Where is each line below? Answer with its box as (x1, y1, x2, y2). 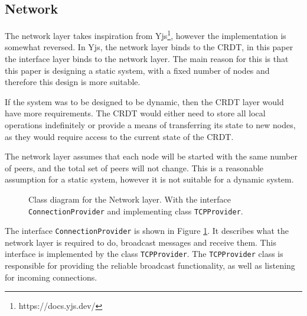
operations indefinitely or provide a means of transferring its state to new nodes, (5, 119, 296, 131)
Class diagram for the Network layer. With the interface (28, 193, 231, 205)
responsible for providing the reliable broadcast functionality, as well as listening (5, 259, 295, 272)
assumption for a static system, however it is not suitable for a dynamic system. (5, 173, 294, 185)
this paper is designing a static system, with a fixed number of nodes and (5, 64, 270, 76)
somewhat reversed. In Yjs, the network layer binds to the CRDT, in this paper (5, 41, 293, 53)
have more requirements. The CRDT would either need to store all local (5, 107, 266, 119)
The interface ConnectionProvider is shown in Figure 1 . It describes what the (5, 224, 289, 237)
